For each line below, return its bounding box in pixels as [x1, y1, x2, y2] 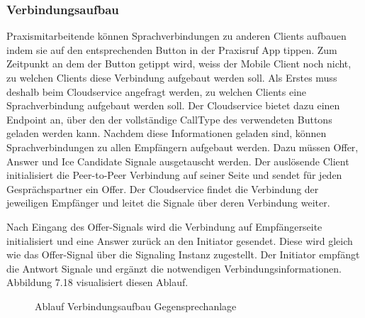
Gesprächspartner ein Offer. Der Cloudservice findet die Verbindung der [6, 181, 319, 196]
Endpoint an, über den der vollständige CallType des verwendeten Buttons [6, 111, 332, 126]
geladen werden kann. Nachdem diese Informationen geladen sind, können [6, 126, 327, 141]
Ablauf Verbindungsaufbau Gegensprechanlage [35, 298, 237, 313]
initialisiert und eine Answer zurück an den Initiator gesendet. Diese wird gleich [6, 233, 353, 248]
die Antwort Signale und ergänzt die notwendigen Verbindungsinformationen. [6, 261, 342, 275]
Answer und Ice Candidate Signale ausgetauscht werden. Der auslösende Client [6, 153, 349, 168]
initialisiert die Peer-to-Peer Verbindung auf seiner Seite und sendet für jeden [6, 168, 342, 182]
